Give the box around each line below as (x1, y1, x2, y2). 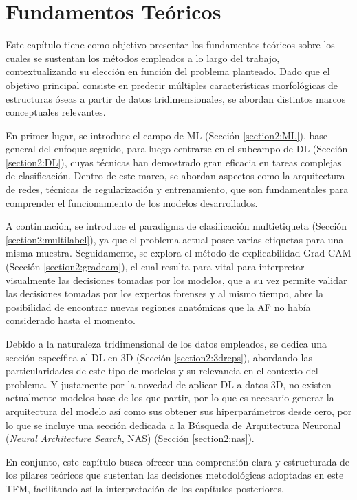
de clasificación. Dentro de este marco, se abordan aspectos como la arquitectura (6, 168, 345, 183)
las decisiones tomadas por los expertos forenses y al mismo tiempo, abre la (6, 286, 324, 301)
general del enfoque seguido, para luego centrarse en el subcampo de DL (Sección (6, 141, 348, 156)
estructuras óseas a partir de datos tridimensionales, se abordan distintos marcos (6, 91, 346, 106)
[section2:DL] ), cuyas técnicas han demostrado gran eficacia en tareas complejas (6, 154, 342, 169)
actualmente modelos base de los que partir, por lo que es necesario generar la (6, 390, 334, 405)
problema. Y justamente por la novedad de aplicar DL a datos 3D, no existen (6, 377, 332, 391)
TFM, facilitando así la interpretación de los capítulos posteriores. (6, 481, 284, 495)
